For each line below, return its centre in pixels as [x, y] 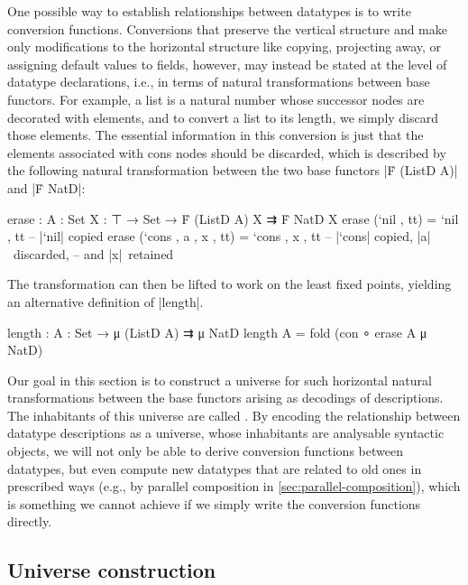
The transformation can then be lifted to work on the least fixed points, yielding [229, 284]
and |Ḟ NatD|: [46, 187]
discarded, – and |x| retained [93, 253]
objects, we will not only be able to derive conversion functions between [205, 451]
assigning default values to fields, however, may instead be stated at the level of [227, 64]
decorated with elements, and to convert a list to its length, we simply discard [223, 117]
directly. [30, 521]
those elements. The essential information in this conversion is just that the [216, 135]
